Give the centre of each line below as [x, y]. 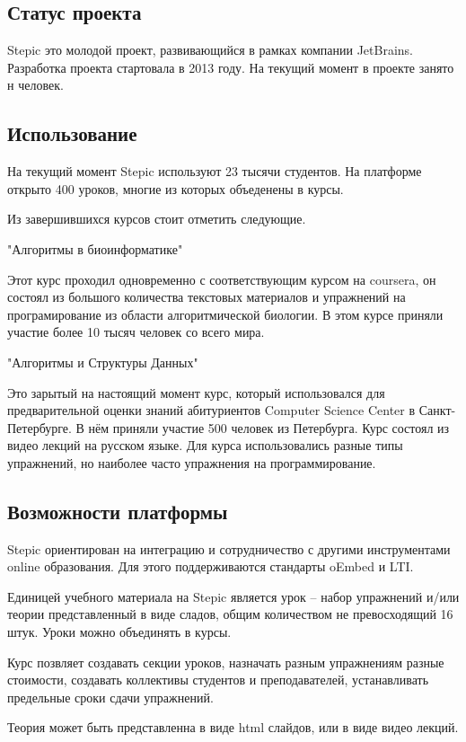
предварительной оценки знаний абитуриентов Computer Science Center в [211, 410]
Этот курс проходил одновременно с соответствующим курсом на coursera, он [222, 279]
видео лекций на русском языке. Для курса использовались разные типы [205, 445]
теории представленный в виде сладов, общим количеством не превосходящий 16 [230, 614]
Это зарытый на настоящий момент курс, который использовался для [196, 392]
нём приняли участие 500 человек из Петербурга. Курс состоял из [269, 427]
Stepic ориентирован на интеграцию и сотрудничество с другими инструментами [229, 548]
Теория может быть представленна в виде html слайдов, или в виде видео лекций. [233, 727]
